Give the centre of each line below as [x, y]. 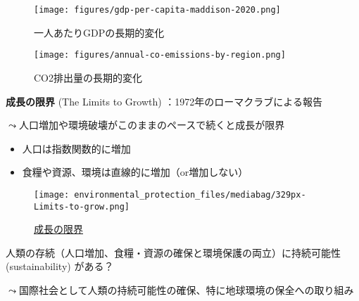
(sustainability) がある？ [60, 266]
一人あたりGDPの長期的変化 [99, 32]
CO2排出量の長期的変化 [88, 77]
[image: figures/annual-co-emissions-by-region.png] [160, 55]
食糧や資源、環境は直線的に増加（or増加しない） [135, 172]
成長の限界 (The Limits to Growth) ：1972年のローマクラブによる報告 [164, 101]
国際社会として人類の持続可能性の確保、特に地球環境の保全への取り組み [186, 289]
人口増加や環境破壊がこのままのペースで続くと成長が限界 [152, 125]
